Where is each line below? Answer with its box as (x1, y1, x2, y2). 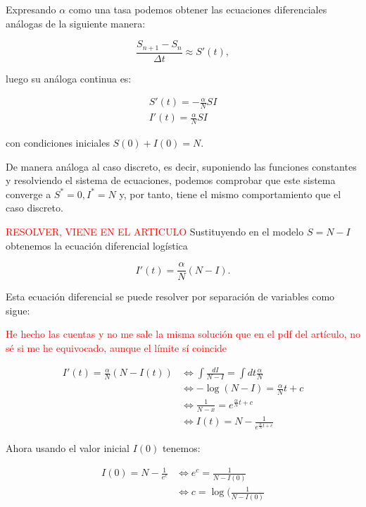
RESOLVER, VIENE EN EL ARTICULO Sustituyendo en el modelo (6, 224, 304, 238)
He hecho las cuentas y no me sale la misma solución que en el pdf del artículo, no (6, 326, 360, 341)
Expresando (6, 2, 56, 16)
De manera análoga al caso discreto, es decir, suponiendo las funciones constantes (6, 159, 357, 173)
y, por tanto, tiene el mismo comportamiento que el (119, 186, 341, 201)
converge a (6, 186, 51, 201)
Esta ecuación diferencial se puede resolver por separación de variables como (6, 289, 335, 304)
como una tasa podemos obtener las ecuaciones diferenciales (68, 2, 327, 16)
